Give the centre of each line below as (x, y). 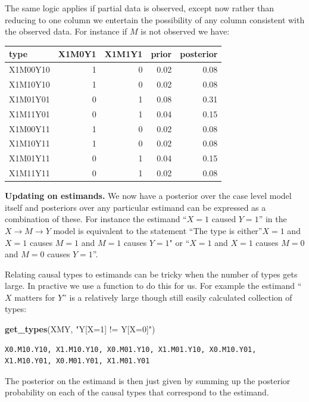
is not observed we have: (185, 31)
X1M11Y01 (29, 113)
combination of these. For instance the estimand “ (96, 219)
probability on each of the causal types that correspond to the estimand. (137, 392)
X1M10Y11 (29, 143)
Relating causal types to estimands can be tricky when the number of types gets (151, 274)
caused (224, 219)
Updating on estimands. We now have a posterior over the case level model (148, 196)
